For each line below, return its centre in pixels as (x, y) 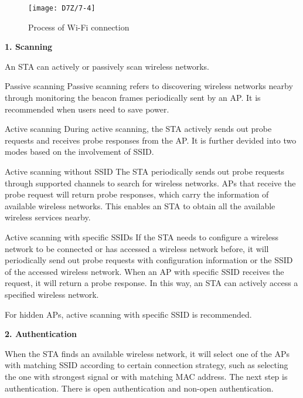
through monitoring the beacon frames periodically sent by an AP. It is (133, 98)
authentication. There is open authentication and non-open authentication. (139, 388)
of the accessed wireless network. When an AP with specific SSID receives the (144, 271)
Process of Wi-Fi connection (79, 27)
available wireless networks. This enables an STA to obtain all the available (140, 205)
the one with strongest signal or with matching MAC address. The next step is (146, 376)
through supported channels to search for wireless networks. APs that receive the (150, 183)
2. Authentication (41, 334)
